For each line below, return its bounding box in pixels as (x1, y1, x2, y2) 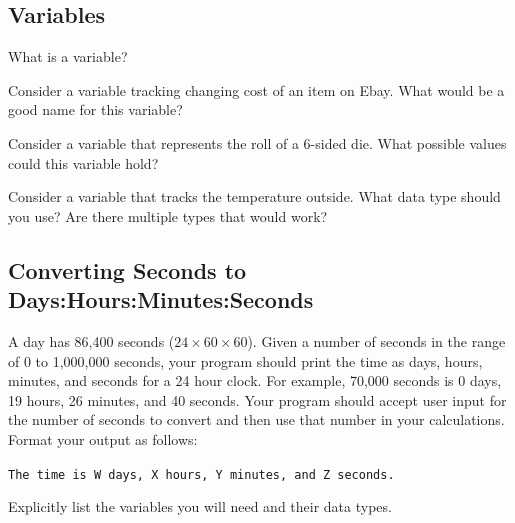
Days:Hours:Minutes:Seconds (8, 284, 314, 315)
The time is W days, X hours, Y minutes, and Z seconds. (8, 467, 395, 482)
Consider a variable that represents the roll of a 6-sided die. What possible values (8, 132, 507, 153)
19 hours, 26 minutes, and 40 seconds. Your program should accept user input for (8, 389, 507, 410)
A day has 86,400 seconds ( (8, 330, 175, 351)
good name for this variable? (8, 99, 183, 120)
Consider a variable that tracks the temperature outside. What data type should (8, 186, 501, 207)
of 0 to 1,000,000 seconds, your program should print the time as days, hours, (8, 350, 483, 371)
